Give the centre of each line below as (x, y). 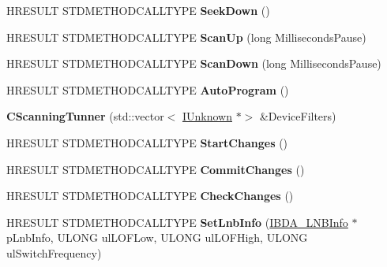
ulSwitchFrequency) (54, 252)
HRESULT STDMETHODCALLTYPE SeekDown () (138, 10)
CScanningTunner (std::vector (85, 116)
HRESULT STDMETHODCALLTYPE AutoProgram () (148, 89)
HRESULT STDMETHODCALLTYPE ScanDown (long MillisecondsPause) (194, 63)
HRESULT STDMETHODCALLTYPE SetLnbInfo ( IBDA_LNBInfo (177, 222)
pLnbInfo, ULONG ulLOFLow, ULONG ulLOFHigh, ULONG (157, 237)
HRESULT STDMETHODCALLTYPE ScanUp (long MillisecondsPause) (186, 37)
